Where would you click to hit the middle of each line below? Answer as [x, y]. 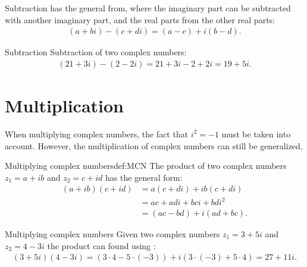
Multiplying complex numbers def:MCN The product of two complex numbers [146, 166]
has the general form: [144, 177]
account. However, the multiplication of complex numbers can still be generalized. [154, 145]
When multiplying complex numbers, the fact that [97, 133]
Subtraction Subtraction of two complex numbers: [96, 52]
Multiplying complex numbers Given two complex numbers [112, 233]
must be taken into [256, 133]
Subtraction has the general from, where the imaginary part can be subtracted [148, 8]
